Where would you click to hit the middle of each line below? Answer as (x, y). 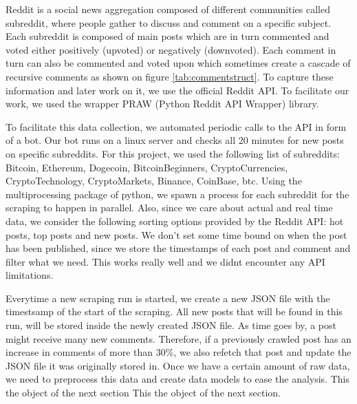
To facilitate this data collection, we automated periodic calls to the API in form (176, 126)
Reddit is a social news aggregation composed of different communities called (168, 9)
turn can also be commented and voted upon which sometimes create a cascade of (178, 63)
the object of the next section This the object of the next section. (143, 393)
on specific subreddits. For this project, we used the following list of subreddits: (173, 153)
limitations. (30, 275)
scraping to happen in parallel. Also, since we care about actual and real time (169, 208)
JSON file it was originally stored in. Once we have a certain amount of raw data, (178, 365)
